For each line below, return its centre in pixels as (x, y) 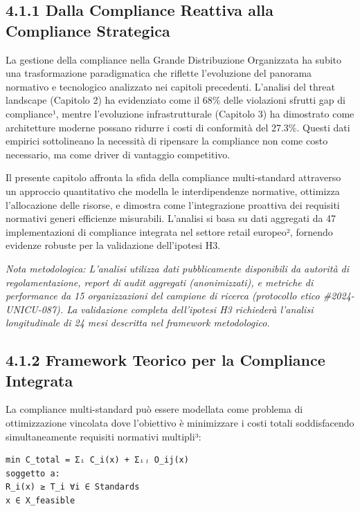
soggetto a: (33, 473)
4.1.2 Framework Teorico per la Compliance (165, 360)
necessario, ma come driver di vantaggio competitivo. (118, 154)
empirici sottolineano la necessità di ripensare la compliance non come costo (167, 141)
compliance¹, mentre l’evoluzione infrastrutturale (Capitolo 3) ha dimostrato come (180, 113)
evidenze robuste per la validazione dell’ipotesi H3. (113, 245)
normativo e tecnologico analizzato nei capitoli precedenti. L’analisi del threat (170, 86)
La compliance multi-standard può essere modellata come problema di (154, 409)
